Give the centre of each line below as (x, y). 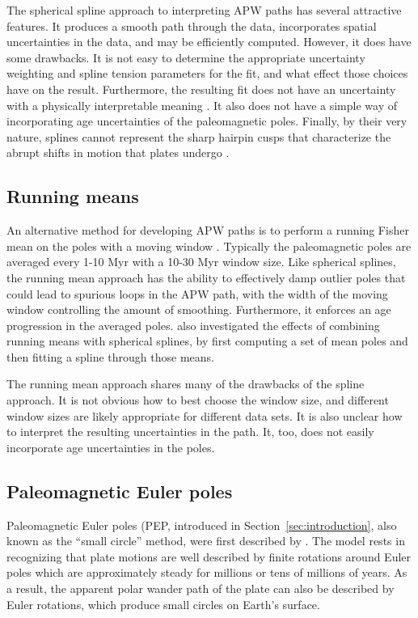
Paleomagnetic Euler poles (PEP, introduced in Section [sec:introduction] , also (202, 525)
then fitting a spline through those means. (110, 356)
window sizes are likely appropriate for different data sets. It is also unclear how (205, 415)
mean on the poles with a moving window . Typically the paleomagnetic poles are (209, 246)
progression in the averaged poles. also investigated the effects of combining (193, 325)
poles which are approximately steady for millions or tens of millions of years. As (207, 572)
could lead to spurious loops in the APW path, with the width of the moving (197, 293)
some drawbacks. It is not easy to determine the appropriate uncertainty (186, 57)
